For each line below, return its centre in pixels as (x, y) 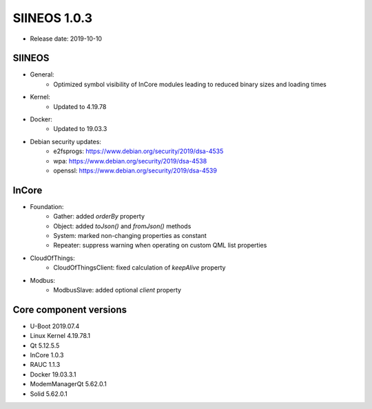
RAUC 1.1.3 (45, 365)
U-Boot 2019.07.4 (55, 326)
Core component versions (70, 309)
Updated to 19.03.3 (80, 129)
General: (42, 74)
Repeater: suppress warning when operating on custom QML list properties (160, 246)
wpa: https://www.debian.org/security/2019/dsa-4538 (130, 161)
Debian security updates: (65, 141)
